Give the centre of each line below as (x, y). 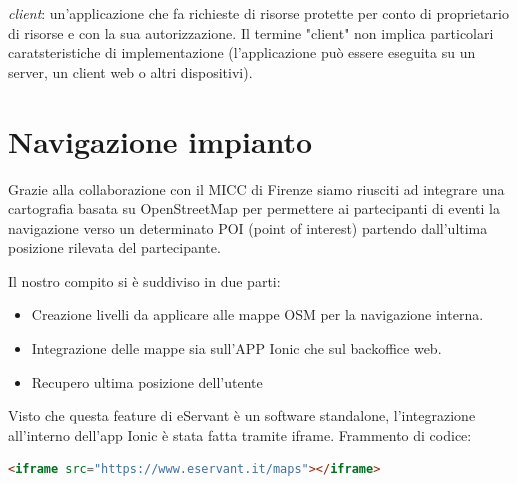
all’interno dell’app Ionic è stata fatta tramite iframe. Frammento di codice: (240, 434)
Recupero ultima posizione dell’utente (147, 381)
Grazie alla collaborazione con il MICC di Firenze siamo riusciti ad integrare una (256, 188)
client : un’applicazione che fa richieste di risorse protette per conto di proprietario (258, 13)
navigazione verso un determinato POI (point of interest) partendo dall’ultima (248, 227)
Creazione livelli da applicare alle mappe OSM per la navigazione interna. (257, 314)
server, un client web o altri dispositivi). (130, 71)
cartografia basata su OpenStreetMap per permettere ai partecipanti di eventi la (254, 208)
